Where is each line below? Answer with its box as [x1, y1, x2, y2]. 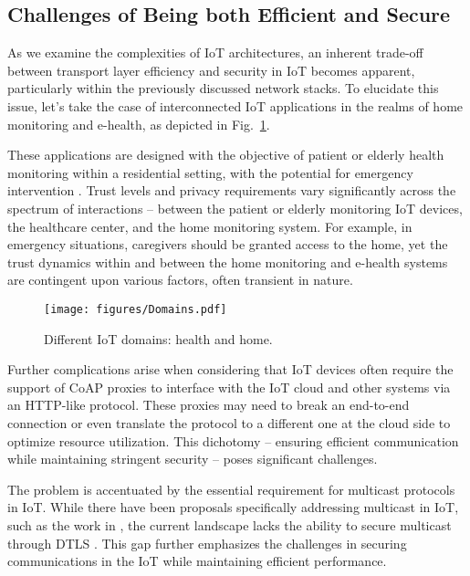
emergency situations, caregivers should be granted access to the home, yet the [7, 235, 448, 254]
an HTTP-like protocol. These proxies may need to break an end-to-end [7, 395, 410, 414]
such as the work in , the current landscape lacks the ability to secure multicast [7, 515, 452, 534]
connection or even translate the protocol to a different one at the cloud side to [7, 413, 451, 432]
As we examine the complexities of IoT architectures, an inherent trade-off [7, 43, 423, 62]
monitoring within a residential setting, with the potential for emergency [7, 162, 413, 182]
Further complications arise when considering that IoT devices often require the [7, 360, 454, 379]
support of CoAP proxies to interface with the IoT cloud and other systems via [7, 377, 451, 396]
